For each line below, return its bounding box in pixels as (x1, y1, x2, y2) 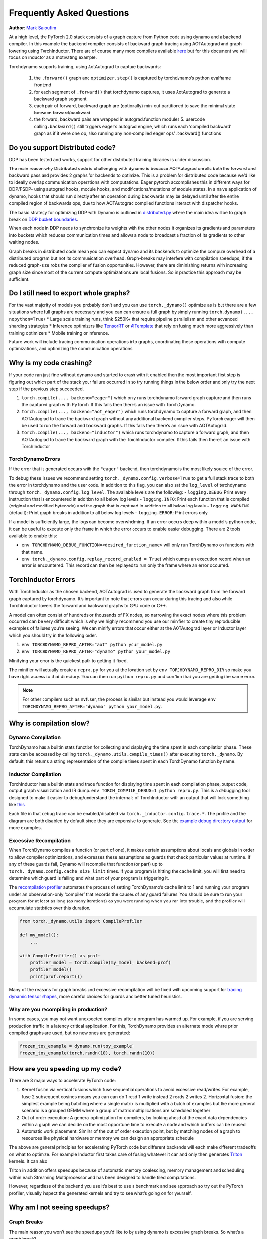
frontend (34, 82, 52, 88)
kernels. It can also (9, 1158, 48, 1164)
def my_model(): (19, 932, 59, 938)
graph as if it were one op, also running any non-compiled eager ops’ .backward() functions (34, 130, 221, 136)
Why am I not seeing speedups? (9, 1203, 110, 1212)
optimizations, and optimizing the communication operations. (9, 346, 134, 352)
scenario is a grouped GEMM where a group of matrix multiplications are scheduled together (21, 1108, 211, 1114)
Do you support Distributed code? (9, 143, 116, 152)
